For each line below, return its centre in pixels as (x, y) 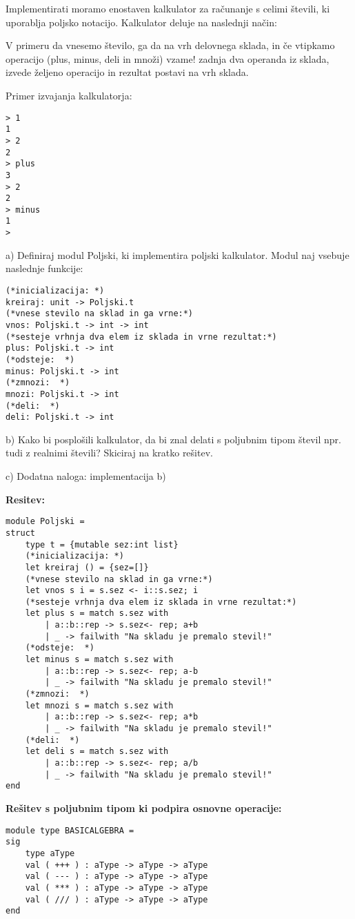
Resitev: (25, 499)
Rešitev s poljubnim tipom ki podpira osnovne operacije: (144, 807)
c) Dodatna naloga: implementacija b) (86, 476)
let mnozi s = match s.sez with (99, 705)
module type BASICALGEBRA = (70, 830)
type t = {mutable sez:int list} (102, 544)
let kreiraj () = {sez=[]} (87, 567)
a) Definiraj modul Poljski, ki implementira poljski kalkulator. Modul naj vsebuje (177, 254)
